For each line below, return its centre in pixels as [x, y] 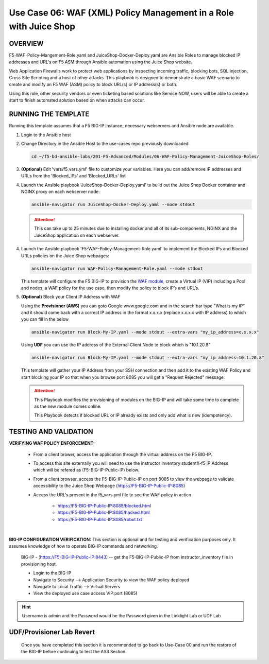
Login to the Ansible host [46, 135]
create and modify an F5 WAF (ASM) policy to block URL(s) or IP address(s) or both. [93, 85]
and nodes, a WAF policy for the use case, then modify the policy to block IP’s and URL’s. [110, 288]
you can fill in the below [45, 319]
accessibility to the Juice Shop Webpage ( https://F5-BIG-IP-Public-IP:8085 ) [109, 486]
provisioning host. [39, 564]
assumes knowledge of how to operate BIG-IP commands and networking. [84, 546]
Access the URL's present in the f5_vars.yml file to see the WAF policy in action [112, 495]
